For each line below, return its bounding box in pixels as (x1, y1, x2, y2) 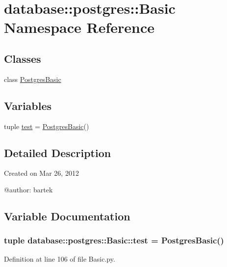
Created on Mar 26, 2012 (4, 168, 79, 178)
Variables (4, 98, 52, 113)
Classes (4, 51, 41, 66)
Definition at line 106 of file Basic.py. (4, 253, 115, 264)
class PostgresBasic (4, 74, 61, 84)
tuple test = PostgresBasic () (4, 121, 89, 131)
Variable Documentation (4, 208, 130, 223)
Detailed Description (4, 145, 111, 160)
